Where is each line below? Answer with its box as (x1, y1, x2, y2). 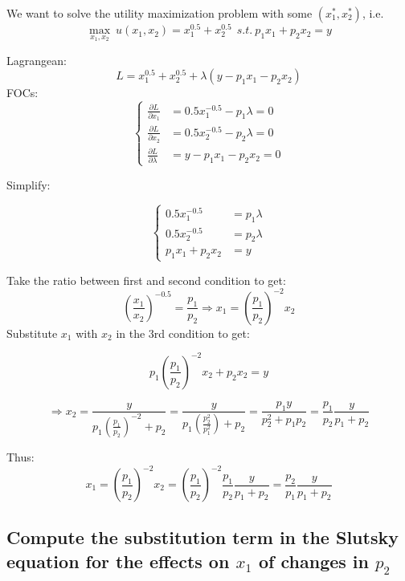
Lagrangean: (6, 51, 67, 68)
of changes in (259, 548, 369, 573)
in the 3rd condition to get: (116, 324, 250, 341)
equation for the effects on (6, 548, 230, 573)
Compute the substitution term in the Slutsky (6, 525, 399, 550)
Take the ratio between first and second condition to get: (6, 271, 286, 288)
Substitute (6, 324, 58, 341)
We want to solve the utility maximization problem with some (6, 5, 313, 21)
